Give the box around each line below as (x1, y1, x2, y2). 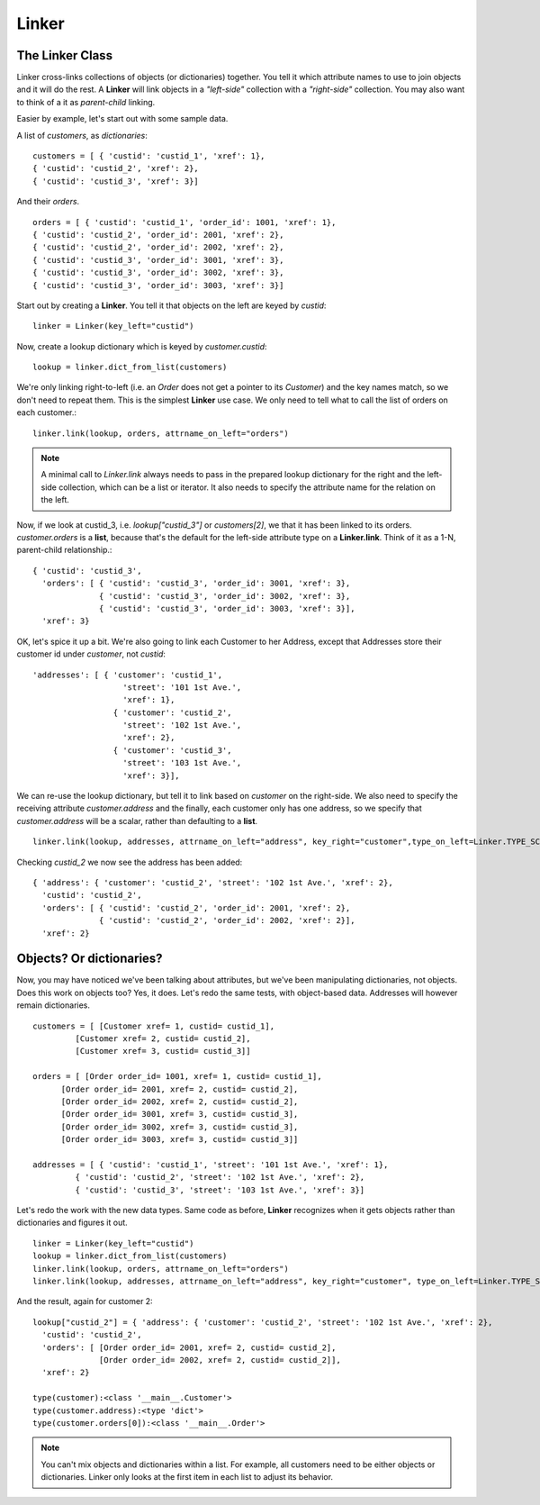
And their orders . (16, 196, 80, 207)
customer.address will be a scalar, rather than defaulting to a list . (16, 815, 258, 826)
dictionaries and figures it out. (16, 1217, 128, 1228)
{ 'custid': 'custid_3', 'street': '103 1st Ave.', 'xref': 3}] (75, 1184, 365, 1195)
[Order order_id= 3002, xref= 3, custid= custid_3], (60, 1121, 299, 1132)
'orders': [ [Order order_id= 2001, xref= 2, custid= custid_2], (41, 1342, 337, 1353)
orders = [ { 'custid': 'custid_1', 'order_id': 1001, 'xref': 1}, (32, 217, 337, 227)
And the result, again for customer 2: (16, 1296, 153, 1307)
